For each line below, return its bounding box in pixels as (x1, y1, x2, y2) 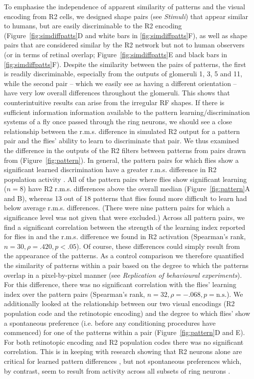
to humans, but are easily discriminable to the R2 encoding (4, 21, 182, 31)
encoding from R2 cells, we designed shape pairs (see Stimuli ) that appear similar (4, 11, 249, 21)
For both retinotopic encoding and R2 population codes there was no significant (4, 336, 244, 347)
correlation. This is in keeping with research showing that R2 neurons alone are (4, 346, 242, 357)
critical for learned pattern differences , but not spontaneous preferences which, (4, 356, 242, 366)
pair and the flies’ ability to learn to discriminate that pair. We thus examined (4, 135, 239, 146)
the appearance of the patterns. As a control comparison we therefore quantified (4, 250, 244, 261)
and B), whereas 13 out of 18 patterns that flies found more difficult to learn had (4, 193, 247, 203)
